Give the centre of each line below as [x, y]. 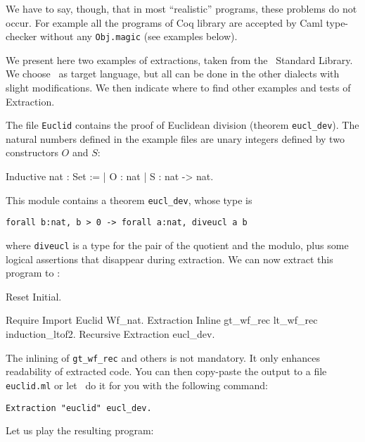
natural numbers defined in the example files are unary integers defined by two [175, 138]
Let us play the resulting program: [80, 430]
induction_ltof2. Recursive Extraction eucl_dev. [110, 334]
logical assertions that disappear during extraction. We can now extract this [169, 259]
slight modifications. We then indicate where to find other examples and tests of [178, 88]
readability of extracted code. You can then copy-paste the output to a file [166, 371]
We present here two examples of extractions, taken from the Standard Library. [179, 59]
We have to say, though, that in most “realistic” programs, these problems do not [181, 8]
